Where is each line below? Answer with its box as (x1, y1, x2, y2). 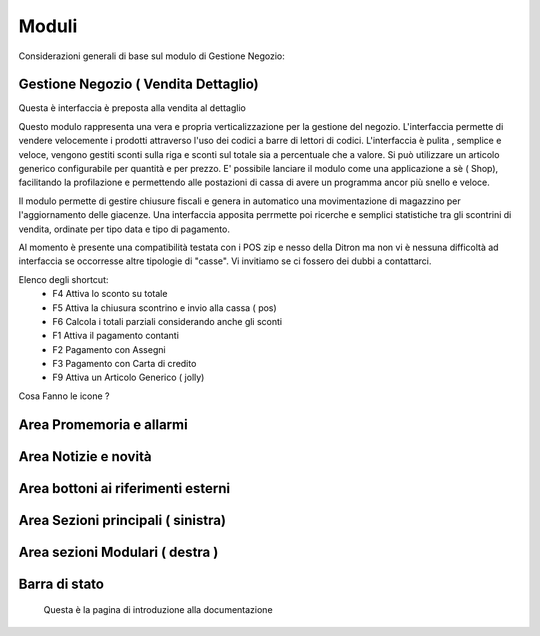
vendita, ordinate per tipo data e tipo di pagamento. (18, 223, 230, 235)
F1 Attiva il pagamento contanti (52, 330, 180, 342)
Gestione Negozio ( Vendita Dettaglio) (18, 76, 259, 93)
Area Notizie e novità (18, 448, 152, 465)
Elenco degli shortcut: (18, 273, 109, 285)
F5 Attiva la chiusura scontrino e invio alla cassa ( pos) (52, 301, 277, 314)
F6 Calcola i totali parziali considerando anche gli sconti (52, 315, 283, 327)
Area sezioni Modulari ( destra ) (18, 543, 219, 560)
